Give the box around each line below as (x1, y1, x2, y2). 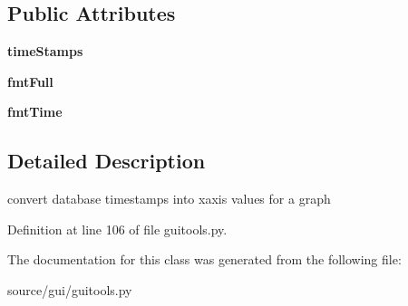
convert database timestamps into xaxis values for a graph (7, 189, 331, 208)
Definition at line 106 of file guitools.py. (7, 219, 228, 238)
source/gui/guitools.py (7, 280, 132, 299)
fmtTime (7, 102, 63, 121)
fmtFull (7, 72, 53, 91)
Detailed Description (7, 147, 206, 175)
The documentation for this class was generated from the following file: (7, 250, 402, 269)
